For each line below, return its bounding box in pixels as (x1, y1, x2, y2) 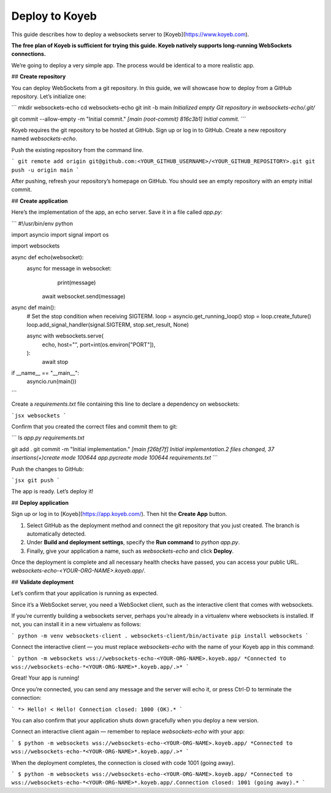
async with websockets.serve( (26, 332, 104, 340)
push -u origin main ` (11, 166, 80, 173)
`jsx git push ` (11, 477, 61, 484)
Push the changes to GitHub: (11, 465, 84, 472)
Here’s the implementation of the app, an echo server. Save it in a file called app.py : (11, 208, 223, 216)
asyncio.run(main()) (26, 378, 77, 385)
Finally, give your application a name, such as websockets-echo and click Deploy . (26, 547, 234, 555)
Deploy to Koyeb (11, 9, 97, 23)
